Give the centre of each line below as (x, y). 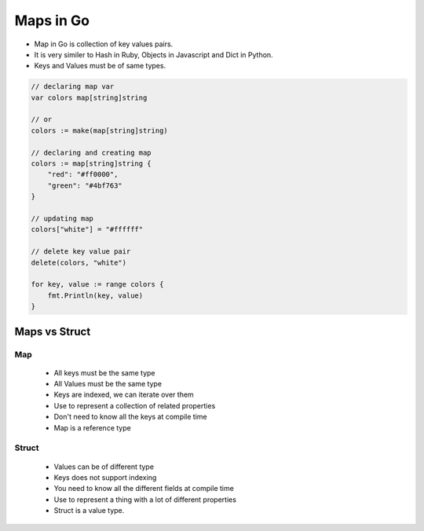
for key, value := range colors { (97, 284)
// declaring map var (73, 87)
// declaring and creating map (91, 152)
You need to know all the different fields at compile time (144, 489)
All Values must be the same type (108, 384)
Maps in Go (52, 20)
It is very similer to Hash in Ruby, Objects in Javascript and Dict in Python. (154, 54)
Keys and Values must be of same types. (100, 66)
